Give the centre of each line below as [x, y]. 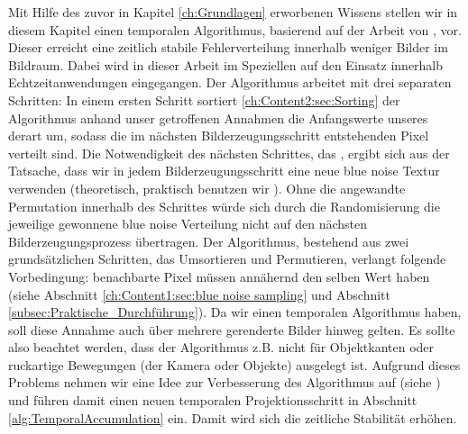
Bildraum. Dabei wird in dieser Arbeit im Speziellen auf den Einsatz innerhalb [226, 64]
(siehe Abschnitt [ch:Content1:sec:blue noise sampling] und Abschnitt [199, 294]
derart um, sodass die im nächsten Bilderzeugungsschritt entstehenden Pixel [219, 136]
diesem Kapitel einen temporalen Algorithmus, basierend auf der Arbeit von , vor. [235, 29]
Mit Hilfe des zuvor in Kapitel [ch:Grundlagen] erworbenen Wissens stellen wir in [233, 12]
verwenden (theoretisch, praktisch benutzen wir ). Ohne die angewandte [207, 188]
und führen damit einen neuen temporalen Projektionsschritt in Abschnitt [213, 400]
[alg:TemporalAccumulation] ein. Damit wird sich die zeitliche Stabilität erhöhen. [233, 417]
